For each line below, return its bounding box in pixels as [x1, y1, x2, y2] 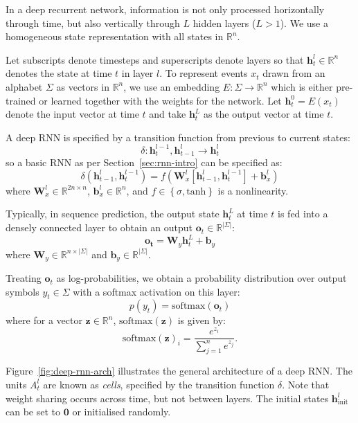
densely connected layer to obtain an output [6, 220, 193, 235]
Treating [6, 271, 42, 285]
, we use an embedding [123, 79, 220, 93]
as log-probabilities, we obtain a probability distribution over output [56, 271, 347, 285]
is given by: [177, 313, 226, 327]
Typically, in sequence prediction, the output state [6, 206, 220, 221]
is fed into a [278, 206, 328, 221]
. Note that [282, 377, 330, 391]
